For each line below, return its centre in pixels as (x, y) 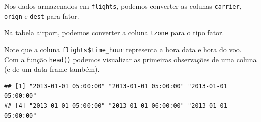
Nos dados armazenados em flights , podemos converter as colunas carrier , (123, 6)
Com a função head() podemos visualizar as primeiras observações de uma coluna (130, 59)
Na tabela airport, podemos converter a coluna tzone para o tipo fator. (114, 33)
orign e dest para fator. (42, 16)
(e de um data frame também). (52, 69)
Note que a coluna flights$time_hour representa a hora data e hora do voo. (123, 49)
